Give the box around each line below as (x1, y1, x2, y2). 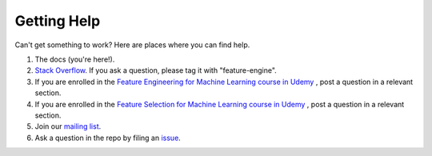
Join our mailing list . (34, 122, 102, 131)
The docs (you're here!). (34, 54, 115, 64)
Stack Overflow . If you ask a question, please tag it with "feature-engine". (34, 66, 278, 75)
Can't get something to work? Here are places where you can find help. (14, 40, 250, 50)
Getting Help (14, 12, 101, 30)
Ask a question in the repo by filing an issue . (34, 133, 182, 142)
